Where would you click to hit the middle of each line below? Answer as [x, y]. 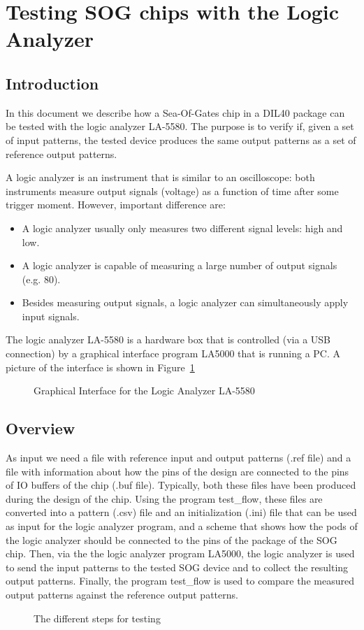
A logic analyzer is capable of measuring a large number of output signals [180, 265]
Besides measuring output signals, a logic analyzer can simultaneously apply [185, 302]
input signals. [51, 316]
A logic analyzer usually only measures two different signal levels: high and [182, 228]
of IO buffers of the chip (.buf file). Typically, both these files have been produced [181, 485]
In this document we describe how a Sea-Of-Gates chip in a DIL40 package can [175, 112]
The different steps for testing [97, 618]
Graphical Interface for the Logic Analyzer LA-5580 [144, 391]
